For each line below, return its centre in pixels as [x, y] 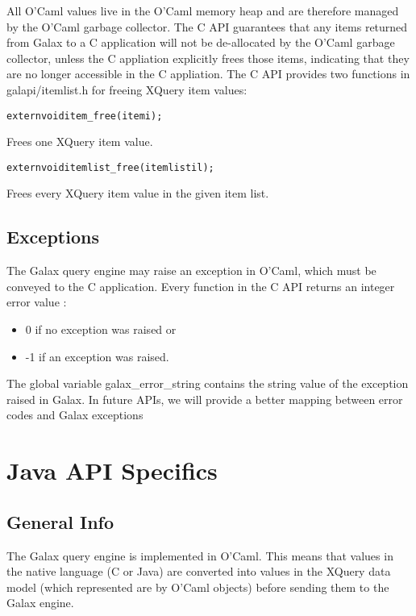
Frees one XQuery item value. [80, 142]
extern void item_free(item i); [85, 116]
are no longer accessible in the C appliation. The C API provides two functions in [208, 74]
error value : [37, 302]
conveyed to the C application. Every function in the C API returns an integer [201, 286]
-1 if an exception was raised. [97, 356]
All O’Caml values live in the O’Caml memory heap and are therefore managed [203, 10]
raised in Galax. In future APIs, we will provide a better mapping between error [205, 399]
